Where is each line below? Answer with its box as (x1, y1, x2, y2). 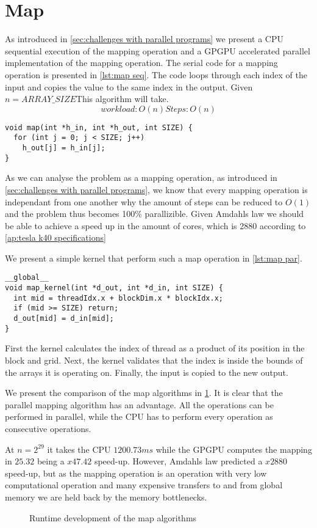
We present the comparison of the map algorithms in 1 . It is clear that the (5, 386, 283, 399)
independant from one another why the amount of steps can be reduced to (5, 195, 283, 208)
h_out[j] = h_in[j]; (22, 144, 105, 152)
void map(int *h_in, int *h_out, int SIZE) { (5, 123, 193, 132)
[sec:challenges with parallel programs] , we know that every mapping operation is (5, 183, 308, 196)
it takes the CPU (47, 442, 111, 455)
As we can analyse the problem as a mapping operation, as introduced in (5, 171, 277, 184)
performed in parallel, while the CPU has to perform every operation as (5, 410, 273, 423)
